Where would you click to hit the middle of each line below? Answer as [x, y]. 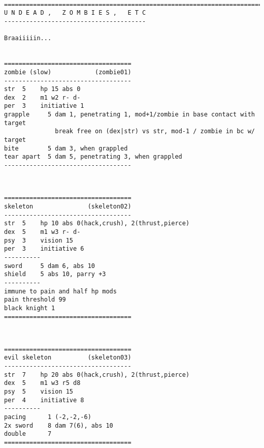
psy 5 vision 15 [39, 392]
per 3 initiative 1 [44, 106]
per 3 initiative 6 [44, 249]
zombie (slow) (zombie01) [68, 72]
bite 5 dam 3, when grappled [66, 148]
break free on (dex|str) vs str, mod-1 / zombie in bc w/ [155, 131]
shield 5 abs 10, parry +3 [55, 274]
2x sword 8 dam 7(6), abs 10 [59, 425]
